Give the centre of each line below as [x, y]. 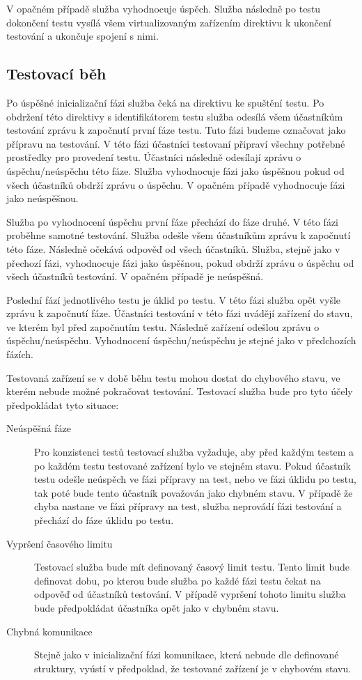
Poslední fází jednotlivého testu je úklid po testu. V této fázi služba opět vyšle [174, 299]
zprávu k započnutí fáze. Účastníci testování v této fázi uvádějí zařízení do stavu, [180, 313]
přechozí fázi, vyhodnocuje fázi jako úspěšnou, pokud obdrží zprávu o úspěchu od [180, 262]
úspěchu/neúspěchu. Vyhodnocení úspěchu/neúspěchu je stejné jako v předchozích [181, 340]
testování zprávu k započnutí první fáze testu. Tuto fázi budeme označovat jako [176, 130]
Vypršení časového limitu [60, 543]
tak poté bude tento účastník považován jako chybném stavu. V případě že [194, 492]
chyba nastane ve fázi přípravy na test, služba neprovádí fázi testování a [188, 506]
